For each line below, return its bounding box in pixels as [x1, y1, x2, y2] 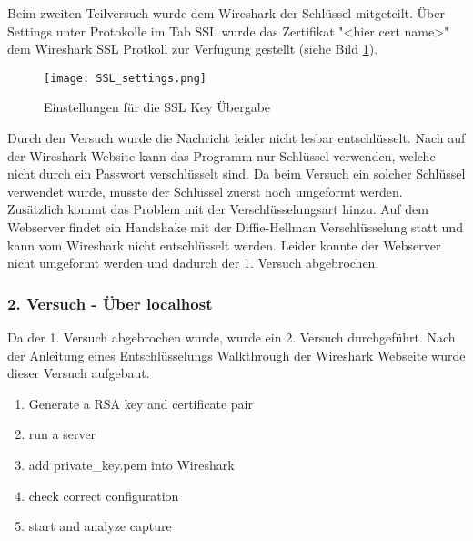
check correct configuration [28, 485, 179, 505]
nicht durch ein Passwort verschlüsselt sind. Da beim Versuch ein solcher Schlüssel [7, 164, 466, 183]
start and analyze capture [28, 516, 172, 536]
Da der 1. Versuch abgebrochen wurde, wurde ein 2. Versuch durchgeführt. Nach [7, 328, 456, 346]
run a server [28, 424, 96, 444]
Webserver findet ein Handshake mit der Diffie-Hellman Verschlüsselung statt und [7, 218, 463, 236]
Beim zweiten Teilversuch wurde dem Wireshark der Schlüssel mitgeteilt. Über [7, 4, 445, 22]
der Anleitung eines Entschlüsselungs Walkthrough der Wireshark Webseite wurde [7, 345, 466, 364]
